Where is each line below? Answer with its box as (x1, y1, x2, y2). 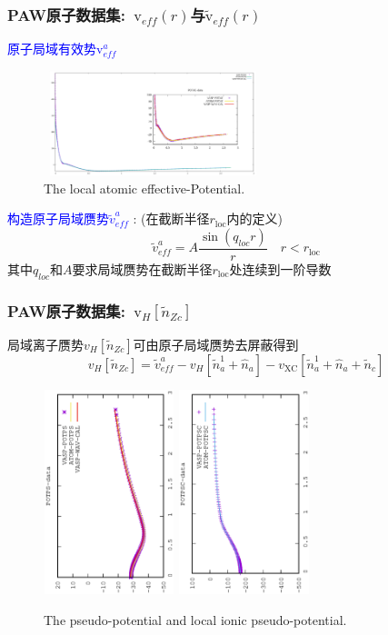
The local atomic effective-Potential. (44, 178, 245, 197)
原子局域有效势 (7, 39, 96, 58)
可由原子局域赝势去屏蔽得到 (133, 334, 299, 353)
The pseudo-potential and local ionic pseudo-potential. (44, 610, 347, 630)
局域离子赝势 (7, 334, 84, 353)
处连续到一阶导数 (229, 259, 332, 278)
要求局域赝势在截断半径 (72, 259, 213, 278)
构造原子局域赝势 (7, 209, 109, 228)
